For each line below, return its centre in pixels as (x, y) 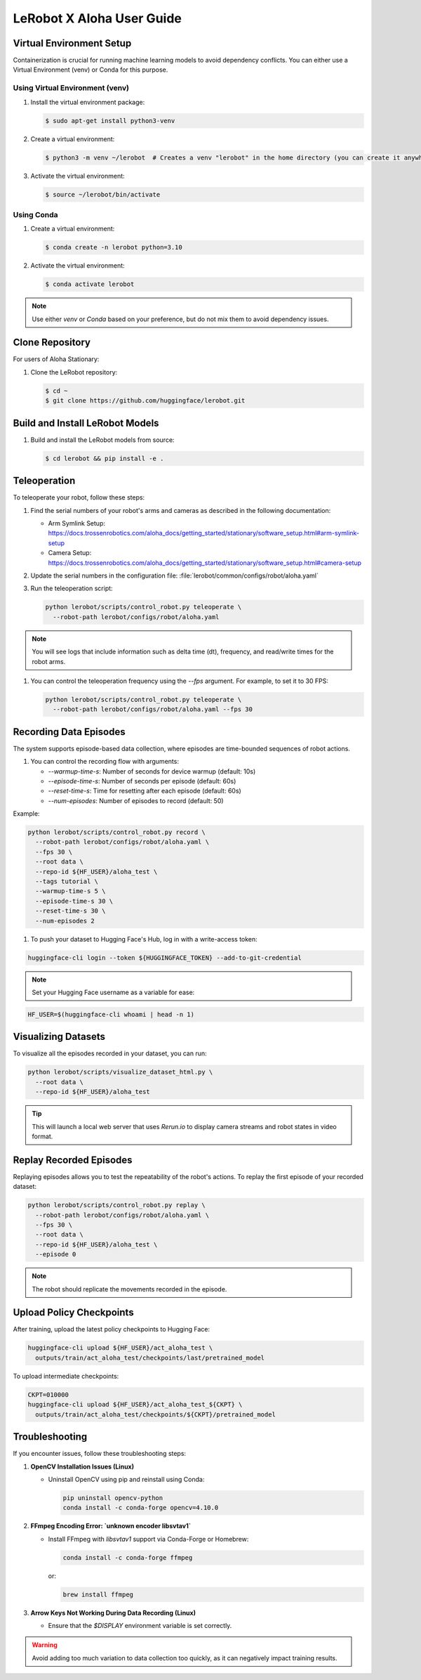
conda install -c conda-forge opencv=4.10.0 (141, 1508)
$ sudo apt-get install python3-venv (110, 121)
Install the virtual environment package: (88, 102)
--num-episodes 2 (65, 921)
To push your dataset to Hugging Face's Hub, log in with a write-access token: (144, 939)
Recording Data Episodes (69, 732)
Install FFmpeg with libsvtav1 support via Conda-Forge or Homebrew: (148, 1539)
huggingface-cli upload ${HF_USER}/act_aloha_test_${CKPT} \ (135, 1405)
